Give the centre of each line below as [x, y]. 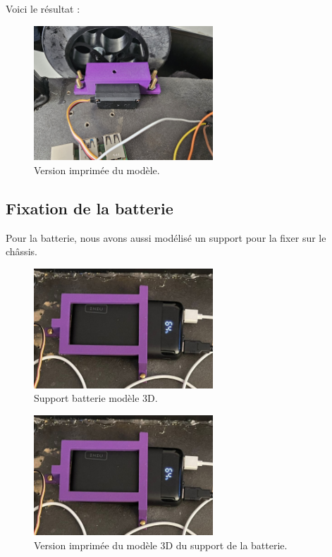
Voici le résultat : [43, 8]
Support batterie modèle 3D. [96, 398]
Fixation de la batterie [90, 208]
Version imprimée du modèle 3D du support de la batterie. [161, 545]
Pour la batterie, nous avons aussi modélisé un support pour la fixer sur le [166, 237]
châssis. [21, 251]
